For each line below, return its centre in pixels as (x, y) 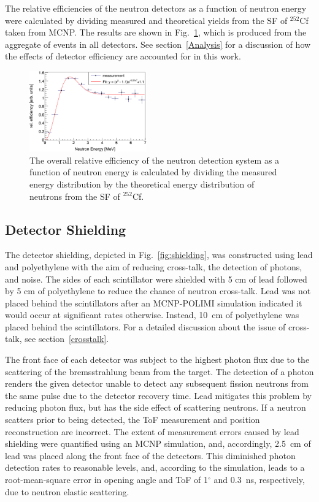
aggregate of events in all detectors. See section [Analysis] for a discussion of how (158, 44)
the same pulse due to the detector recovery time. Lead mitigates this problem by (158, 395)
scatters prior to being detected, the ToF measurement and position (133, 420)
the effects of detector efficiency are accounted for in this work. (123, 56)
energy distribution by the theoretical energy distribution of (142, 184)
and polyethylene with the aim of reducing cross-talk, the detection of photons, (154, 266)
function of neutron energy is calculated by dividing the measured (153, 172)
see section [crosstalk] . (67, 339)
